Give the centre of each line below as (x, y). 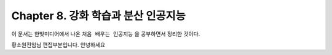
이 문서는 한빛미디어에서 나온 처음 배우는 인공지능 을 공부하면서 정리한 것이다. (106, 34)
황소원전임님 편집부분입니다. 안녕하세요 (58, 45)
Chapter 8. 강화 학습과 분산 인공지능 (98, 16)
